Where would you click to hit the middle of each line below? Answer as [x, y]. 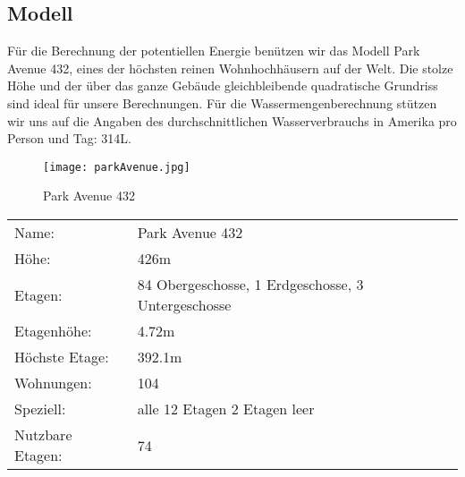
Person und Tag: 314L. [69, 138]
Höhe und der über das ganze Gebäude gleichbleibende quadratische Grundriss [223, 85]
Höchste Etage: [62, 357]
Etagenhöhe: [53, 331]
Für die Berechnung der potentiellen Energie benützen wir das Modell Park [214, 51]
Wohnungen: [53, 383]
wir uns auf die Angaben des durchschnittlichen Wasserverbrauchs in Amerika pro [232, 120]
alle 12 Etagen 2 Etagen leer [226, 409]
